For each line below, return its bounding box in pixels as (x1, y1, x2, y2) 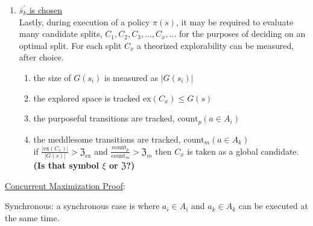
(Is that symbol (33, 159, 100, 172)
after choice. (19, 51, 64, 63)
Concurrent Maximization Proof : (5, 179, 125, 192)
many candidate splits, (19, 27, 103, 40)
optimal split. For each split (19, 39, 122, 51)
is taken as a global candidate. (187, 144, 299, 157)
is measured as (104, 71, 158, 83)
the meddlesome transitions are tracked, (33, 132, 181, 145)
